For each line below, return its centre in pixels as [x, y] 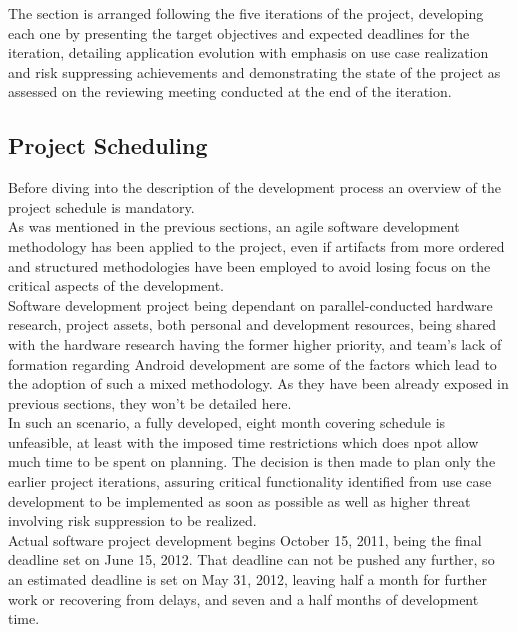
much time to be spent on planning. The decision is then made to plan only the [252, 461]
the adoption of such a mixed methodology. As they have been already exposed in [258, 383]
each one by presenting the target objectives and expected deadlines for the [239, 32]
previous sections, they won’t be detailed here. [150, 402]
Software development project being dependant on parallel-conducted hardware [250, 304]
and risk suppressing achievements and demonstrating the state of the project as [254, 71]
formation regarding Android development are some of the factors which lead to [252, 363]
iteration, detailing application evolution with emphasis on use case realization [248, 52]
